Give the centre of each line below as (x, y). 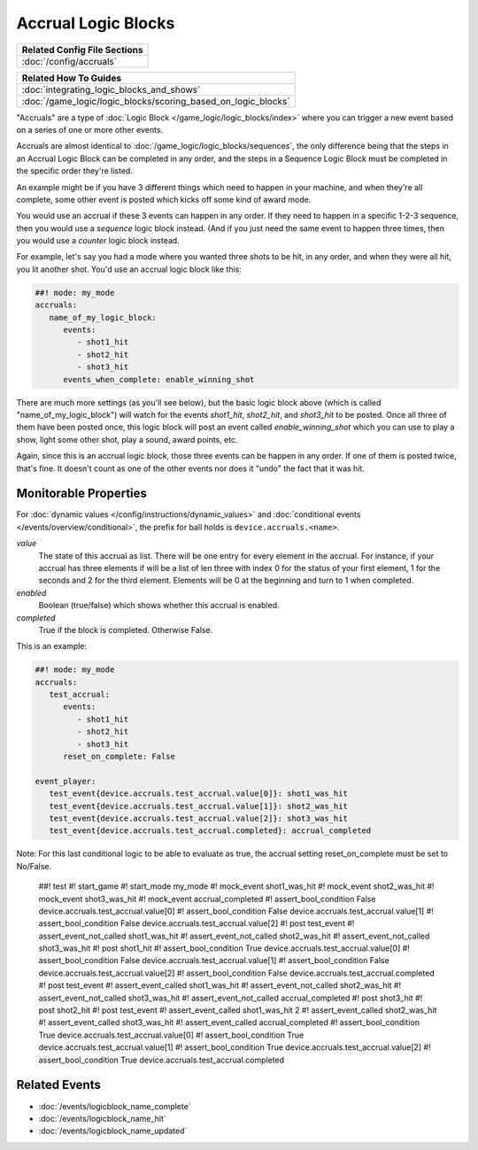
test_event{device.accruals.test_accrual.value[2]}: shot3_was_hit (199, 818)
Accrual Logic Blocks (96, 23)
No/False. (34, 866)
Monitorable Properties (82, 494)
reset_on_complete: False (119, 756)
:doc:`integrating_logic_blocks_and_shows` (111, 89)
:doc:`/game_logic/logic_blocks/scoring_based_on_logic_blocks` (156, 101)
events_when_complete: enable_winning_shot (159, 379)
